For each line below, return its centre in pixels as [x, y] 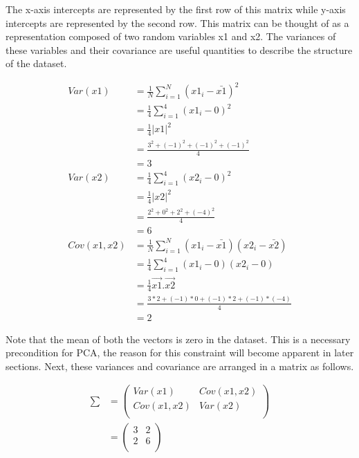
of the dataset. [36, 63]
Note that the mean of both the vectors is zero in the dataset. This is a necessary [178, 339]
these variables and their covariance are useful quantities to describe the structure [179, 49]
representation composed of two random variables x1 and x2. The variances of [171, 36]
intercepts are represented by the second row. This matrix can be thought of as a [177, 22]
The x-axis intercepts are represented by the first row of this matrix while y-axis [176, 9]
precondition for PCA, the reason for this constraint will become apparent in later [180, 352]
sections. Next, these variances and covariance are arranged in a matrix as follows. [180, 366]
